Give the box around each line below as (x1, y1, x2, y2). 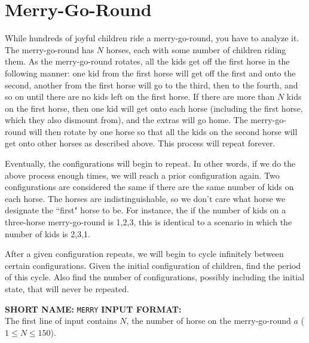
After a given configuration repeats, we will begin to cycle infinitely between (5, 247, 284, 260)
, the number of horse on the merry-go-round (126, 314, 291, 327)
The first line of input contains (5, 314, 117, 327)
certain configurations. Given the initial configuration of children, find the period (5, 259, 301, 271)
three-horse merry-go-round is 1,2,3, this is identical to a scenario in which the (5, 216, 292, 228)
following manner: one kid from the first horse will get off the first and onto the (5, 66, 296, 79)
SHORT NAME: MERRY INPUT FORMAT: (5, 302, 182, 315)
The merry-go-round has (5, 43, 94, 56)
